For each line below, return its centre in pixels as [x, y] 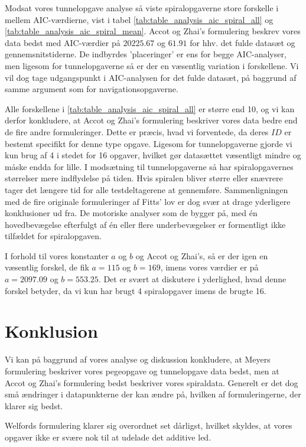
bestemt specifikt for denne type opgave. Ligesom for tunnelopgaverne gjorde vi [149, 143]
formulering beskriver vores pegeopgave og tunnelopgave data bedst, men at [142, 371]
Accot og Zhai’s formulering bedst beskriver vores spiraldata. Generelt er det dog [152, 382]
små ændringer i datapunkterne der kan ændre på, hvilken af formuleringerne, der [153, 394]
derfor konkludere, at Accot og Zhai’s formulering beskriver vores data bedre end [151, 120]
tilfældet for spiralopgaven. [53, 236]
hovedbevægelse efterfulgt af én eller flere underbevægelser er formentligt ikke [145, 224]
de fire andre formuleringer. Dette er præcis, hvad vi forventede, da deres [137, 131]
